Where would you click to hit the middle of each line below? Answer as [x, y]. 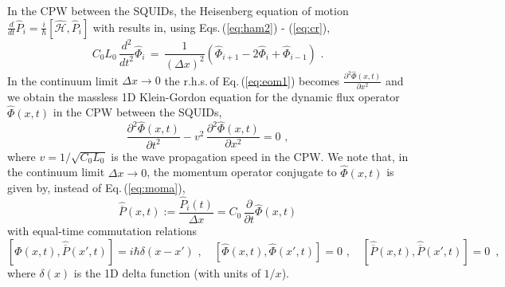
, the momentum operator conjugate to [242, 172]
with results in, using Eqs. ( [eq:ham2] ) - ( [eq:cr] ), [211, 27]
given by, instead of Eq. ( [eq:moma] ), [96, 188]
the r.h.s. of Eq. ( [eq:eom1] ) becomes [252, 80]
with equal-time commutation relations [102, 231]
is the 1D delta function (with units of [167, 272]
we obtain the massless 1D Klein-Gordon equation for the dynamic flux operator [204, 96]
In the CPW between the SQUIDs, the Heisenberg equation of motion [178, 10]
